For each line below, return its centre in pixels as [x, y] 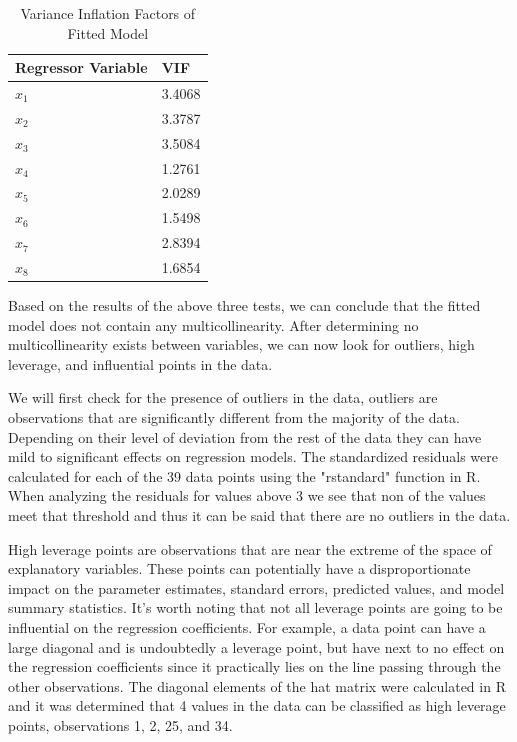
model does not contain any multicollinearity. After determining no [213, 324]
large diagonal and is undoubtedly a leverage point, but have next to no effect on [256, 646]
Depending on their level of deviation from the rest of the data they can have [245, 436]
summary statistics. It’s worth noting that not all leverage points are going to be [255, 607]
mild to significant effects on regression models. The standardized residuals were [253, 456]
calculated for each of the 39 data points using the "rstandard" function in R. [244, 475]
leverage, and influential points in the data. [140, 363]
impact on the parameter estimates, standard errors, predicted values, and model [256, 587]
